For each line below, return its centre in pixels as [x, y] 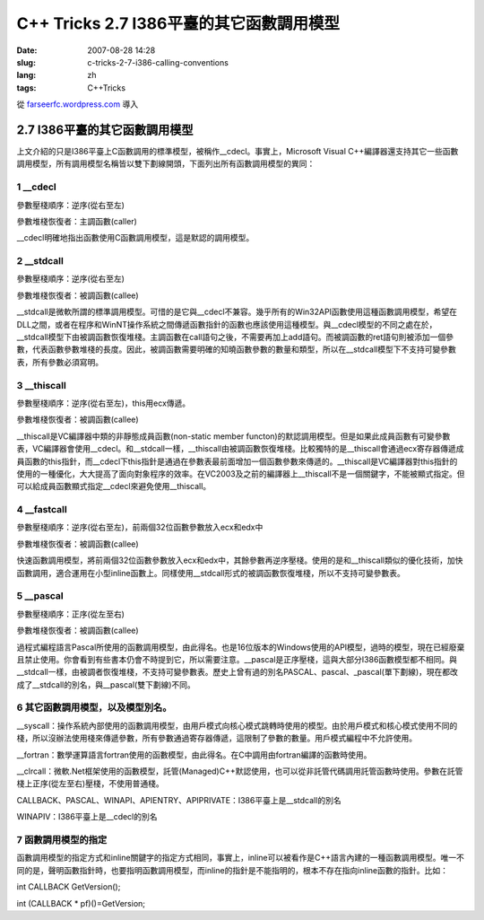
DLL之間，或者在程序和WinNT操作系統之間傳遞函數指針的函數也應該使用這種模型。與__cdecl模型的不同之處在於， [227, 324]
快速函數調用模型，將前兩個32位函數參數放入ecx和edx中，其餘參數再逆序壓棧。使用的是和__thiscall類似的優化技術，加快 [240, 560]
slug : [26, 62]
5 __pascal [40, 596]
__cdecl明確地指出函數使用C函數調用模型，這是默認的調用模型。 [135, 238]
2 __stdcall [40, 261]
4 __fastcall [42, 510]
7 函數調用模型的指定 [62, 839]
